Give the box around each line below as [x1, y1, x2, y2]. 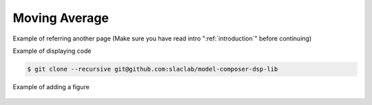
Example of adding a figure [12, 82, 90, 91]
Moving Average [12, 10, 110, 25]
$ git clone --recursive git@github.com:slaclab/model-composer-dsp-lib [27, 65, 278, 73]
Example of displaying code [12, 47, 92, 55]
